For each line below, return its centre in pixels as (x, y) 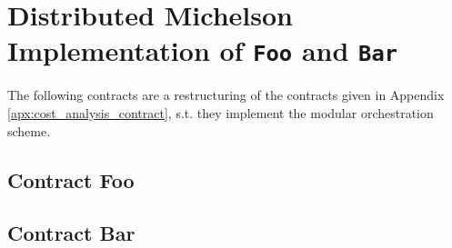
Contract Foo (71, 179)
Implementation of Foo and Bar (203, 50)
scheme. (29, 130)
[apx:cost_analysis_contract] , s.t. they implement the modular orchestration (221, 113)
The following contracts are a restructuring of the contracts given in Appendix (226, 95)
